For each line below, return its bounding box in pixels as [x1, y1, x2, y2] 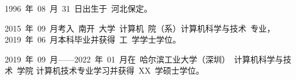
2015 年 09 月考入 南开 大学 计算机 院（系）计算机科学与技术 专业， [5, 22, 275, 34]
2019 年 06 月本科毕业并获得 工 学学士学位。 [5, 33, 181, 46]
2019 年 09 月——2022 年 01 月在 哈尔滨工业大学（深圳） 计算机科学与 [5, 53, 283, 65]
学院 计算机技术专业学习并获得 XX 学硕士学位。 [16, 64, 204, 76]
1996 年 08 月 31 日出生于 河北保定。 [5, 2, 152, 14]
